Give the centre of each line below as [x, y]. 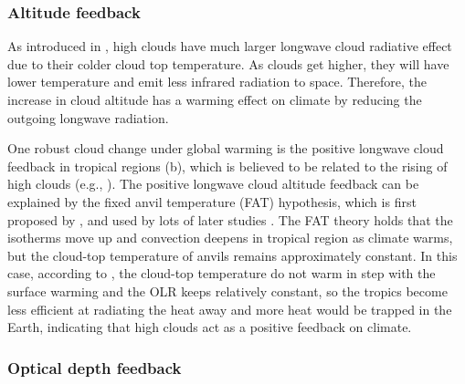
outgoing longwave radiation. [88, 117]
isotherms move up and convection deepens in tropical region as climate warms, [230, 238]
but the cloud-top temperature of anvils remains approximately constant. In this [232, 255]
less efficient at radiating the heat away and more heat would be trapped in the [230, 309]
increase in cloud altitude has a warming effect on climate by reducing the [215, 99]
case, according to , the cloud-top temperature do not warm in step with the [222, 273]
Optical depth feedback [95, 367]
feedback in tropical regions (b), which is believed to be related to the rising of [227, 166]
